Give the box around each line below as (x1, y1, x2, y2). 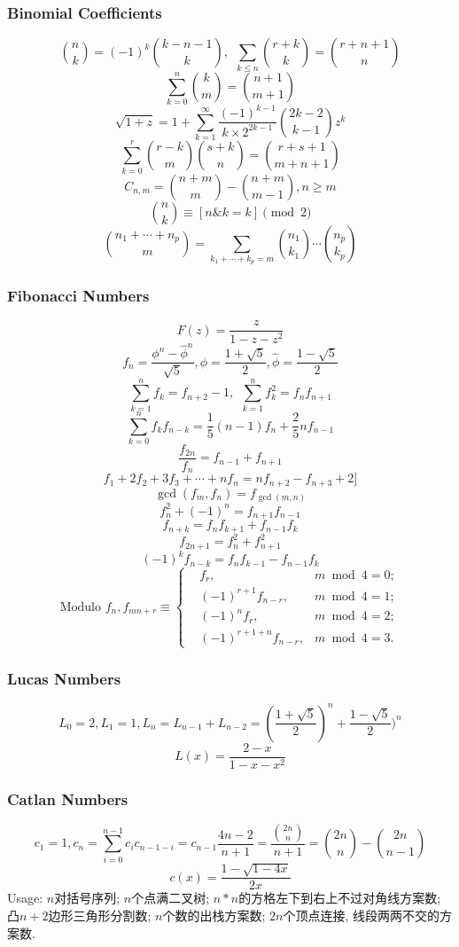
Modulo (59, 600, 102, 614)
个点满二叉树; (131, 888, 210, 907)
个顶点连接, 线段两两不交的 (283, 906, 440, 925)
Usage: (7, 888, 43, 907)
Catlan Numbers (7, 787, 128, 810)
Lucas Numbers (7, 667, 121, 689)
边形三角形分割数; (48, 906, 152, 925)
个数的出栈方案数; (162, 906, 266, 925)
